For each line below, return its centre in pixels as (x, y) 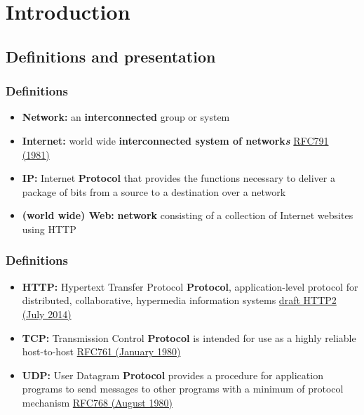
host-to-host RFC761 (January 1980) (101, 351)
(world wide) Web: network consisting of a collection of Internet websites (188, 215)
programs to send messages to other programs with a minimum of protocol (183, 389)
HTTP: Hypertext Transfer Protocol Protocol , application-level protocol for (190, 286)
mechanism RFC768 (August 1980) (97, 402)
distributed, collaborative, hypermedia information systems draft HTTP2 (179, 300)
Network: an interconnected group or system (126, 117)
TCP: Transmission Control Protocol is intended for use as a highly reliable (189, 337)
